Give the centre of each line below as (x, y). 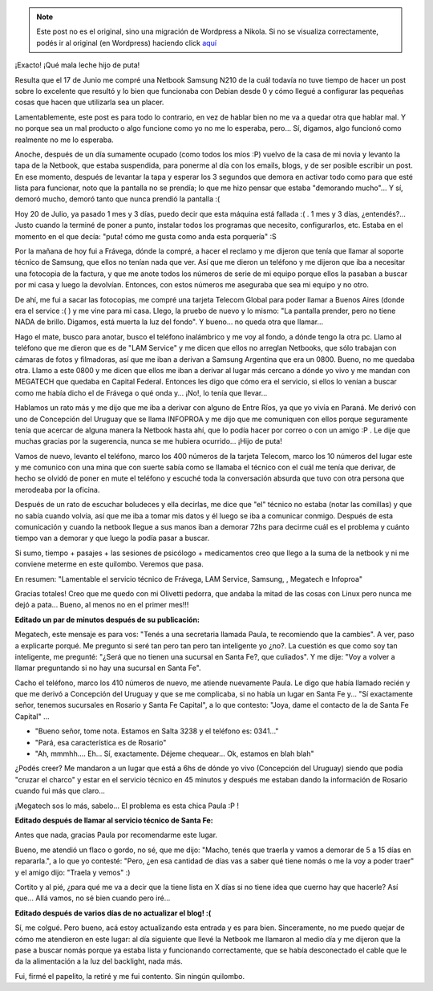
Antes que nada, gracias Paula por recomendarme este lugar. (116, 835)
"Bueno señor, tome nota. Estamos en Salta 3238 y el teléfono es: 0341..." (157, 731)
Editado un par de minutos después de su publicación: (107, 619)
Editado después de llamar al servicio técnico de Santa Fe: (114, 820)
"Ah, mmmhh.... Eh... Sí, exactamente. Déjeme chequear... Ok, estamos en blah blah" (174, 753)
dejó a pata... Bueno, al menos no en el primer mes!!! (102, 605)
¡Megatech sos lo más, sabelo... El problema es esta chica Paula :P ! (127, 806)
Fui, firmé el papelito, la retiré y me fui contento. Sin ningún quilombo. (129, 976)
